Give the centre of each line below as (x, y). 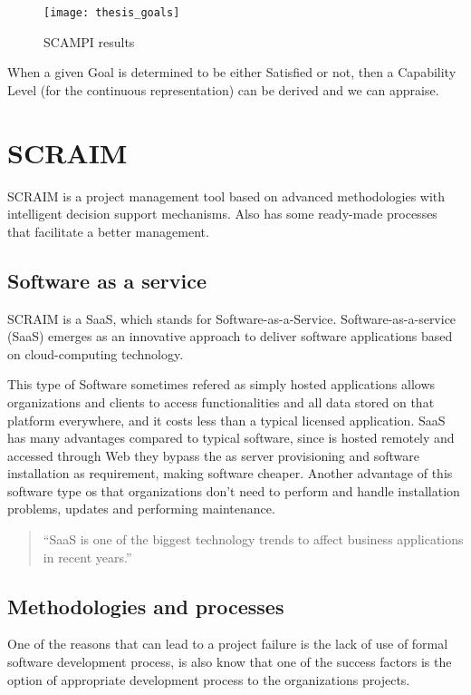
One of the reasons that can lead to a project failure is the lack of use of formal (228, 644)
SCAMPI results (89, 41)
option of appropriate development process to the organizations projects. (209, 679)
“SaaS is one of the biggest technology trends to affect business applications (253, 539)
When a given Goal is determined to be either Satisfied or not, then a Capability (232, 72)
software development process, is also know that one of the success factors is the (230, 662)
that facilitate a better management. (108, 231)
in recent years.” (87, 557)
